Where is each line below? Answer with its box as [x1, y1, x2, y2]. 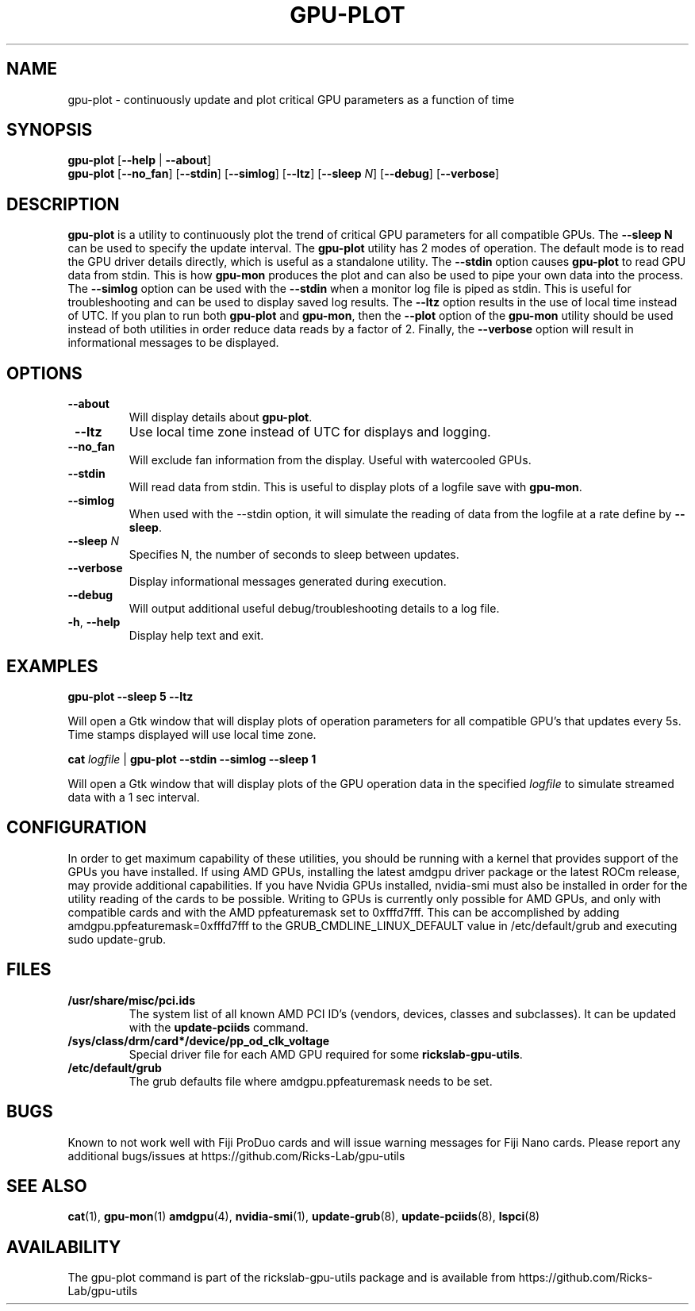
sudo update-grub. [67, 932, 167, 946]
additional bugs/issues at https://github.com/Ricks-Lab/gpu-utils [67, 1148, 405, 1163]
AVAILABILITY [6, 1236, 121, 1257]
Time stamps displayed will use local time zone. [67, 727, 317, 741]
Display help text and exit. [129, 629, 264, 643]
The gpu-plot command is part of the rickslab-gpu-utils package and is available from [67, 1271, 516, 1285]
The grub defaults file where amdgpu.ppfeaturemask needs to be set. [129, 1074, 493, 1088]
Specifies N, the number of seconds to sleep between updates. [129, 548, 459, 562]
